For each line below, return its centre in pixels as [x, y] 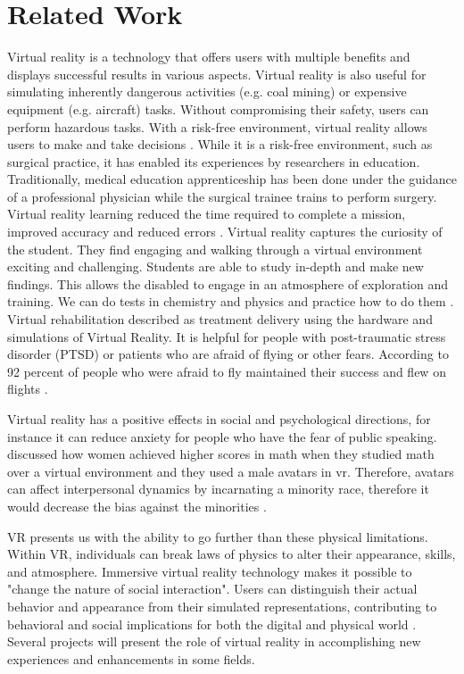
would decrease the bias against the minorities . [137, 506]
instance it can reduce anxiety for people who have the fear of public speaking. [222, 436]
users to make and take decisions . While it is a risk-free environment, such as [220, 144]
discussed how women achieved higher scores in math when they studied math [221, 454]
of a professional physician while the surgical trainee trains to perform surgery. [222, 196]
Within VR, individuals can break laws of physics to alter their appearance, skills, [232, 554]
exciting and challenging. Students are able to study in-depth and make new [215, 266]
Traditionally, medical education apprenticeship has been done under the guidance [232, 179]
